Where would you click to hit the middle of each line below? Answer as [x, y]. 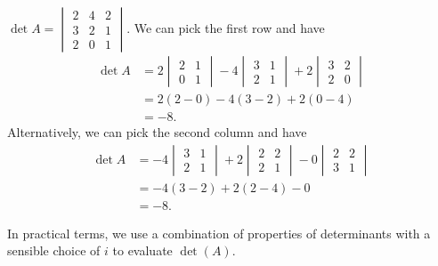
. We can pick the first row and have [226, 28]
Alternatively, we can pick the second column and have [157, 132]
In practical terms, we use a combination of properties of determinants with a [219, 233]
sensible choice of [54, 250]
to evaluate [142, 250]
